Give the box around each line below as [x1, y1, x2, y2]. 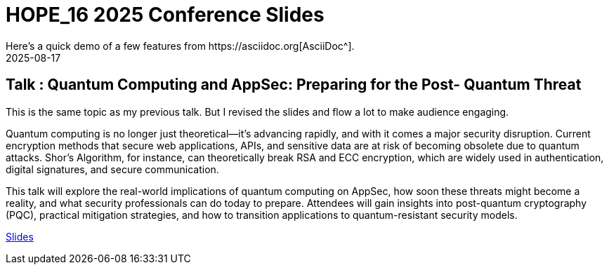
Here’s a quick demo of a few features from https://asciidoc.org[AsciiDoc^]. [6, 39, 355, 52]
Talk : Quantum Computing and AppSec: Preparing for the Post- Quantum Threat [6, 76, 582, 94]
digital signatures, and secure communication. [6, 163, 219, 175]
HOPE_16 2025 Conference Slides [6, 3, 325, 27]
